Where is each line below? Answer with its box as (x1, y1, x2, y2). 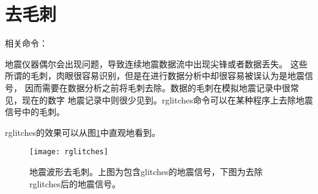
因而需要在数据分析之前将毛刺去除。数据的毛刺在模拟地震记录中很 (24, 81, 290, 94)
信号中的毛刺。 (5, 105, 65, 118)
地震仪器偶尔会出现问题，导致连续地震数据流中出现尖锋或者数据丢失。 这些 (5, 57, 308, 70)
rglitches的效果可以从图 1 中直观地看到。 (5, 125, 161, 138)
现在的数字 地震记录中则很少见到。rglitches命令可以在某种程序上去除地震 (21, 93, 313, 106)
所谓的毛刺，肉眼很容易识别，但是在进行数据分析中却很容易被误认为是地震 (5, 69, 305, 82)
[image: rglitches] (29, 147, 108, 157)
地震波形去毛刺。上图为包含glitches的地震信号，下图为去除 (29, 165, 263, 177)
